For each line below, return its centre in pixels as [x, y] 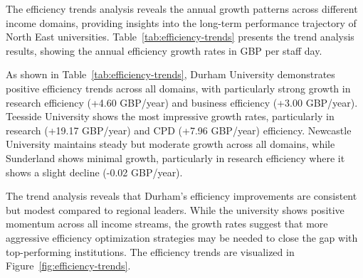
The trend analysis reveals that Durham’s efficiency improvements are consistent [181, 196]
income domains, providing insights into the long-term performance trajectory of [181, 22]
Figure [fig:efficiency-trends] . [68, 266]
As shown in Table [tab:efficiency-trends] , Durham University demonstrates [170, 74]
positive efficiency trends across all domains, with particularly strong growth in [178, 88]
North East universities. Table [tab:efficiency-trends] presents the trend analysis [180, 37]
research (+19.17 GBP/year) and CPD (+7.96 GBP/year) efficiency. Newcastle [179, 130]
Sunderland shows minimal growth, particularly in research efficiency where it [175, 157]
